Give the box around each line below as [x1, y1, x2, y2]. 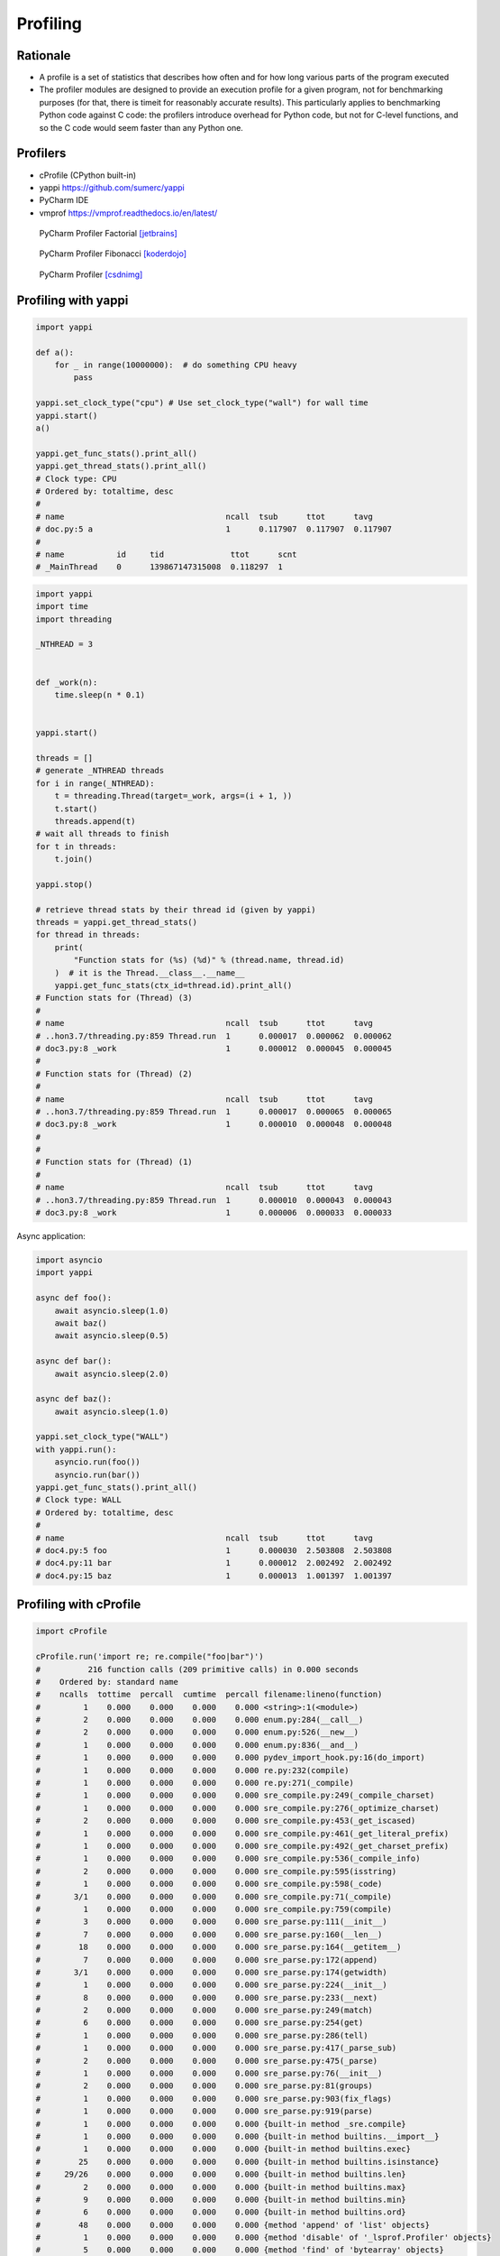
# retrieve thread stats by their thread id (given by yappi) [35, 904, 316, 915]
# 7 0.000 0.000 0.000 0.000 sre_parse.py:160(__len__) [35, 1929, 383, 1939]
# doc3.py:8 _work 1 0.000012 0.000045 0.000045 [35, 1043, 392, 1053]
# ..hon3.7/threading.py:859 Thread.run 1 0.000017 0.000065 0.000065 [35, 1106, 392, 1116]
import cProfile [35, 1626, 108, 1637]
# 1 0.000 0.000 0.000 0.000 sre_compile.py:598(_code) [35, 1879, 383, 1890]
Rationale [16, 48, 71, 63]
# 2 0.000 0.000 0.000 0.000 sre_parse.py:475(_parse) [35, 2056, 378, 2066]
